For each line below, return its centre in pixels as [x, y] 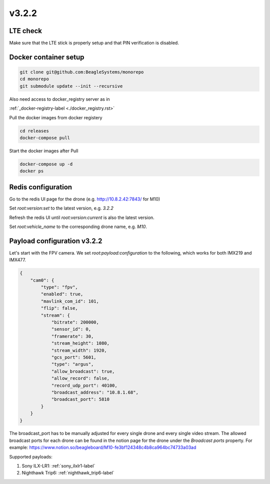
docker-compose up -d [46, 164]
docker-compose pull [45, 138]
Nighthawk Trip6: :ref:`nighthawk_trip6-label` [68, 473]
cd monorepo [34, 79]
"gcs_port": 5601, [74, 357]
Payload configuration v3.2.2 [56, 241]
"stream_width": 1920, [79, 350]
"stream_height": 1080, [80, 343]
